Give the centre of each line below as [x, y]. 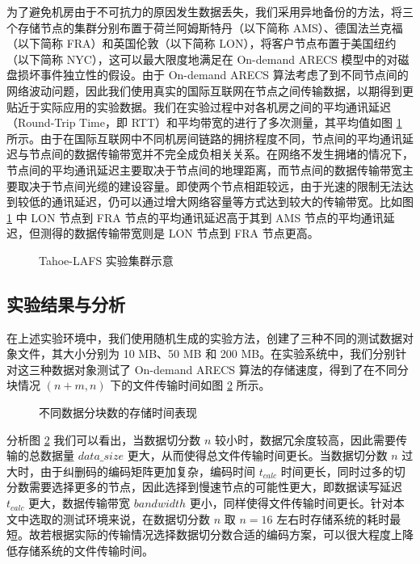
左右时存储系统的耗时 [333, 518]
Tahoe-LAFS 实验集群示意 [106, 260]
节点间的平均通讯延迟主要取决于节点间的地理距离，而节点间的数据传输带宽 [204, 169]
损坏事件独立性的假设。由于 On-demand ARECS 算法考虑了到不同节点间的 [213, 75]
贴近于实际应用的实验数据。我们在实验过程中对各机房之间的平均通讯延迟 [199, 106]
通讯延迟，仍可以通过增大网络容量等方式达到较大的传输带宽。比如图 [232, 202]
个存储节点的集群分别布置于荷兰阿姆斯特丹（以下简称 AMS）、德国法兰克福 [205, 27]
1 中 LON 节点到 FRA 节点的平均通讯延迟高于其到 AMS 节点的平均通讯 [195, 217]
